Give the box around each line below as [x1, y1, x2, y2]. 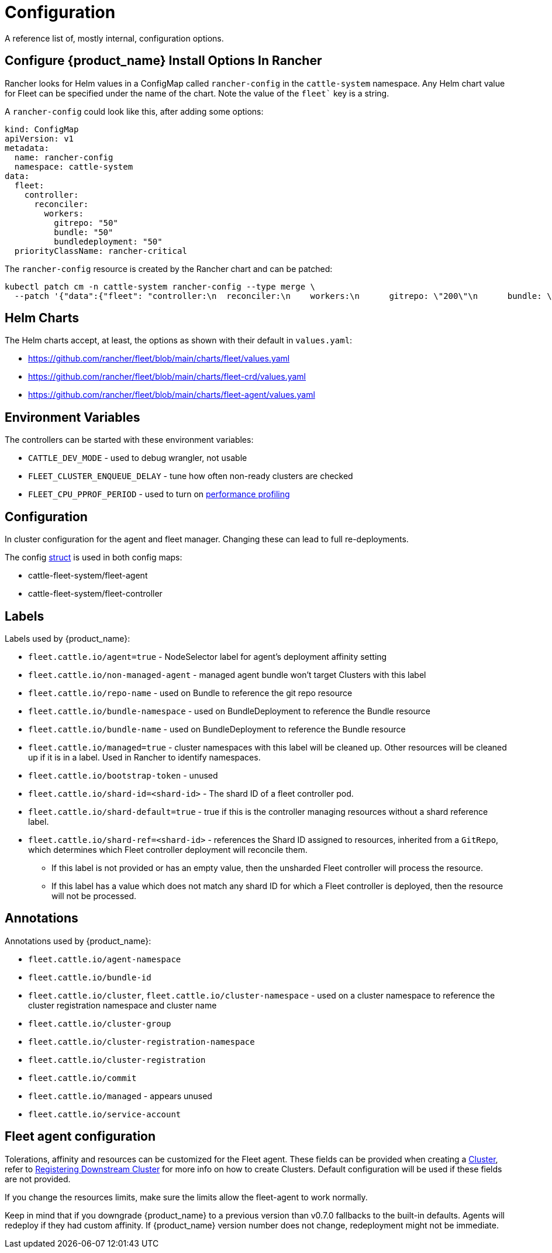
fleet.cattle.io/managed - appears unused [28, 1090, 212, 1101]
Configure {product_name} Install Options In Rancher [5, 53, 322, 68]
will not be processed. [51, 890, 137, 901]
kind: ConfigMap [5, 124, 79, 134]
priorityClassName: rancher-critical [14, 246, 187, 256]
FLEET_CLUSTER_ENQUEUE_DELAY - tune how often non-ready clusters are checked [28, 471, 353, 481]
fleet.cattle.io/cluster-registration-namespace [28, 1037, 255, 1047]
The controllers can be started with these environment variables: [5, 435, 254, 445]
